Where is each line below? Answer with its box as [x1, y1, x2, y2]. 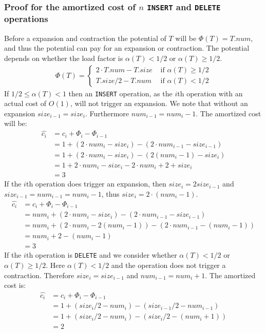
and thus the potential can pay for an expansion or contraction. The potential [4, 43, 250, 53]
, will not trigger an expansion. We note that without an [70, 98, 248, 109]
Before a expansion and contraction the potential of [4, 32, 166, 43]
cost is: [4, 280, 26, 290]
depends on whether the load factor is [4, 52, 123, 63]
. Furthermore [85, 108, 129, 118]
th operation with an [177, 88, 243, 98]
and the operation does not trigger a [111, 259, 226, 270]
